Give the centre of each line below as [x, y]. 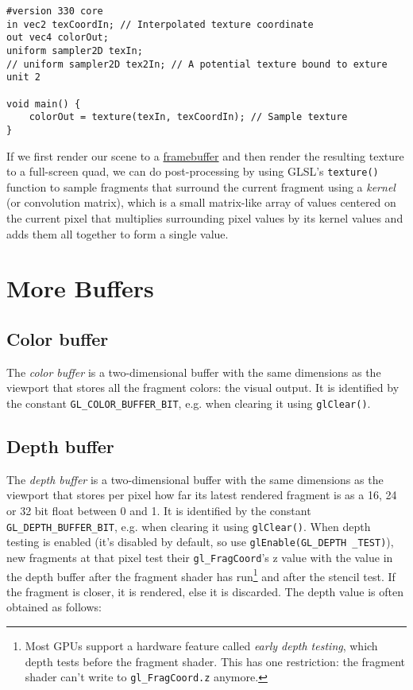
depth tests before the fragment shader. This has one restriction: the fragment [215, 661]
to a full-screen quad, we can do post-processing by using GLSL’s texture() [193, 171]
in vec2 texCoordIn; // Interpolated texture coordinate [160, 24]
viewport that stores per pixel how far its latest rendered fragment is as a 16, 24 [202, 495]
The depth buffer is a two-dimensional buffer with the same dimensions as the [195, 479]
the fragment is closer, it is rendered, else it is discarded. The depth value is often [205, 591]
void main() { [44, 104]
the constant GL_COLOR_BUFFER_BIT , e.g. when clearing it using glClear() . [189, 403]
